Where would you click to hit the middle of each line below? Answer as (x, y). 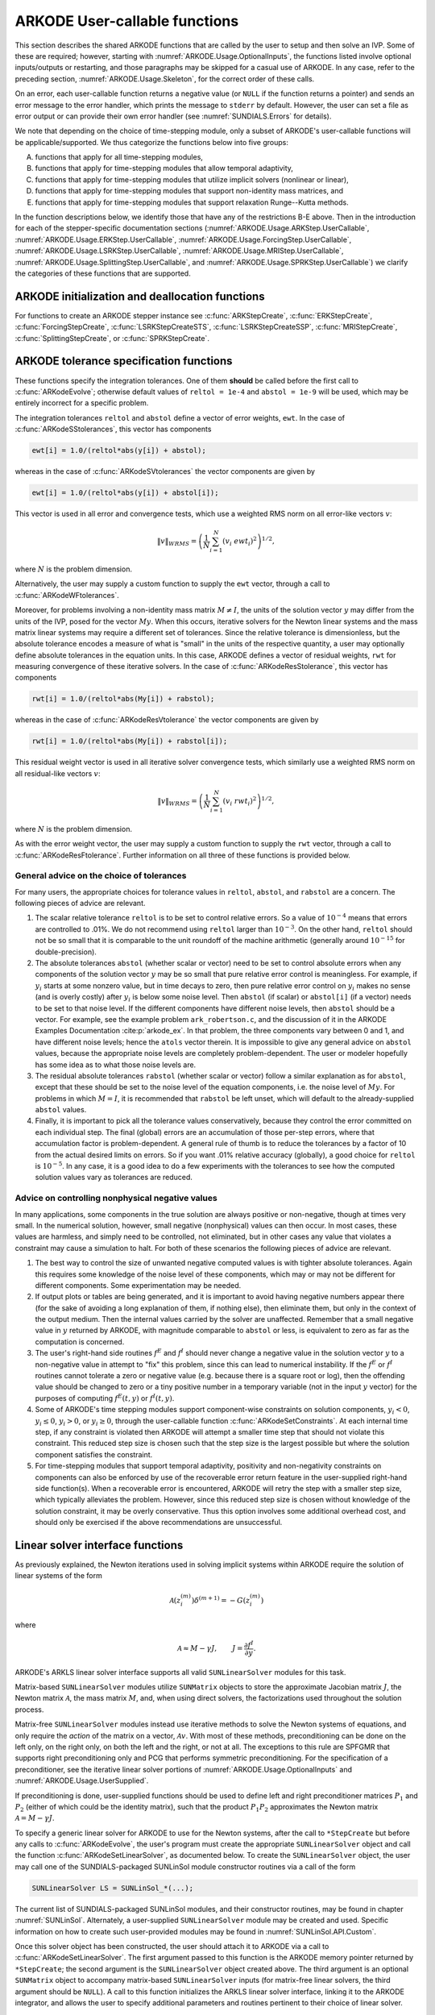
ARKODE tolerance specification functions (124, 361)
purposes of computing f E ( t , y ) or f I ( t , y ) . (105, 1398)
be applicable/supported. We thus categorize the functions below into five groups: (152, 142)
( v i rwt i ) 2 (240, 801)
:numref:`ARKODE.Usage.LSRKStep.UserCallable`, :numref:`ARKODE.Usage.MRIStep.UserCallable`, (179, 251)
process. (29, 1710)
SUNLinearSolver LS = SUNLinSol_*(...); (112, 1888)
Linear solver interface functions (99, 1545)
